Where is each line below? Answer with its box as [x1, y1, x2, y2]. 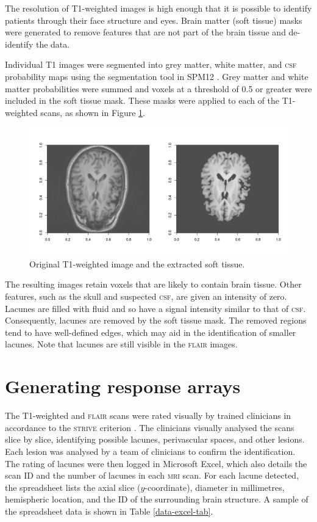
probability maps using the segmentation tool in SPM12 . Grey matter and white [5, 70, 308, 82]
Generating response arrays [5, 374, 241, 399]
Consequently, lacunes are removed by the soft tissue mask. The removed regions [5, 314, 307, 327]
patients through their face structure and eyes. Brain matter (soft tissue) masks [5, 13, 302, 26]
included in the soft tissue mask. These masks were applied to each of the [5, 94, 280, 107]
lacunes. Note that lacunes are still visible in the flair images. [5, 338, 238, 350]
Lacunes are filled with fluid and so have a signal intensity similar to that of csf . [5, 302, 306, 314]
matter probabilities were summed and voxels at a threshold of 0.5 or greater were [5, 82, 312, 95]
